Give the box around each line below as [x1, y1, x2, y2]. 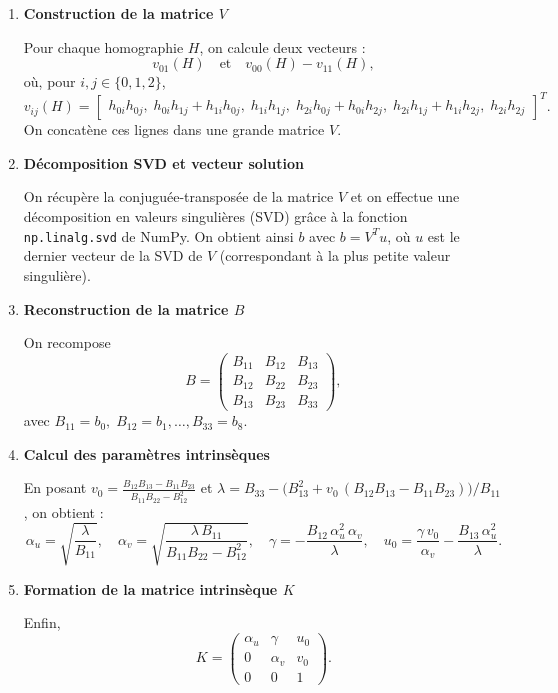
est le [427, 225, 460, 246]
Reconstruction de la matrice [23, 298, 229, 319]
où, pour [23, 71, 76, 92]
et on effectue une [350, 186, 460, 207]
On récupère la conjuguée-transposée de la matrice [23, 186, 334, 207]
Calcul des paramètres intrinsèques [23, 443, 270, 464]
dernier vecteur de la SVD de [23, 245, 203, 266]
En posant [23, 477, 87, 498]
